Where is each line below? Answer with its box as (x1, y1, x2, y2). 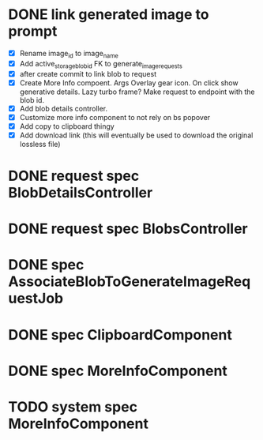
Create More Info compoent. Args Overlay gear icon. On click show (19, 77, 239, 88)
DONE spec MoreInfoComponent (8, 362, 227, 380)
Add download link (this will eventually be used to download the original (19, 130, 254, 140)
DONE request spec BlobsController (8, 220, 248, 238)
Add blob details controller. (19, 103, 108, 113)
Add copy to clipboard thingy (19, 121, 115, 131)
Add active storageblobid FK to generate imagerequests (19, 58, 183, 70)
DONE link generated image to (8, 6, 209, 24)
